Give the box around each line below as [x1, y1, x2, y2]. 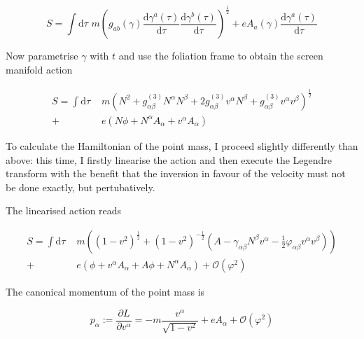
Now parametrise [6, 48, 78, 63]
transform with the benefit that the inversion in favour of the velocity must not [6, 166, 346, 181]
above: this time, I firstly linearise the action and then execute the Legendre [6, 152, 332, 167]
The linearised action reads [6, 203, 122, 218]
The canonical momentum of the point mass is [6, 284, 205, 298]
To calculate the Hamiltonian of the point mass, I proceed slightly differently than [6, 138, 358, 153]
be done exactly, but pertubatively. [6, 179, 155, 194]
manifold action [6, 62, 73, 76]
